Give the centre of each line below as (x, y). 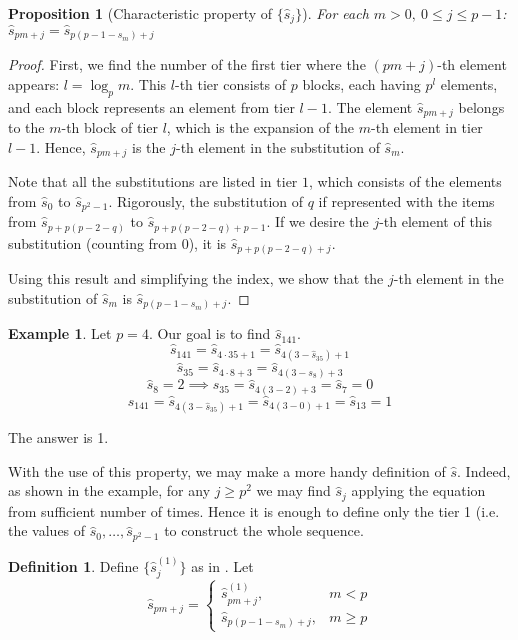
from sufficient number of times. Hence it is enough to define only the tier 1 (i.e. (254, 510)
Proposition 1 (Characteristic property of (140, 13)
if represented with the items (406, 200)
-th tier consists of (230, 83)
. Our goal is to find (209, 333)
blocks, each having (361, 83)
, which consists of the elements (405, 181)
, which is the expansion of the (260, 127)
